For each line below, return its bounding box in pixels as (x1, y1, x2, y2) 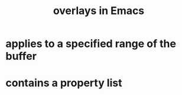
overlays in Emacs (53, 4, 145, 18)
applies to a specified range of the (5, 37, 177, 50)
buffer (5, 50, 37, 63)
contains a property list (5, 76, 122, 90)
